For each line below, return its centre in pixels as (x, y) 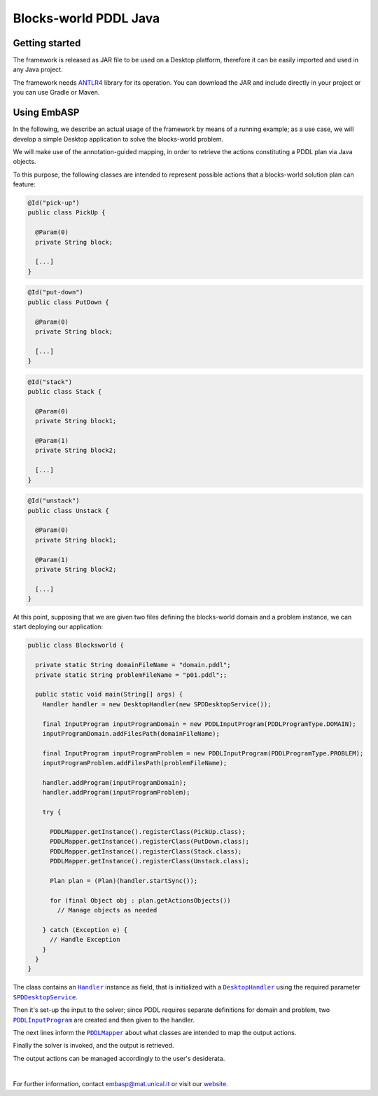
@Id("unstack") (54, 501)
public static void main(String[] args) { (109, 694)
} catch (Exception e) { (85, 930)
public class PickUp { (66, 213)
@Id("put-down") (56, 292)
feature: (24, 184)
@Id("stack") (50, 382)
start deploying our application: (58, 626)
